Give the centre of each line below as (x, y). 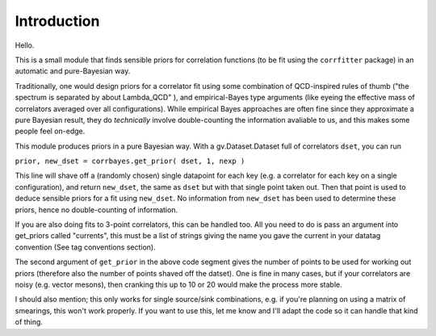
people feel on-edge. (50, 131)
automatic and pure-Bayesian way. (73, 71)
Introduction (57, 21)
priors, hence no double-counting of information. (96, 209)
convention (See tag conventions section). (86, 247)
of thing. (29, 322)
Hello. (25, 45)
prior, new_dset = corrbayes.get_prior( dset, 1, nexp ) (130, 161)
